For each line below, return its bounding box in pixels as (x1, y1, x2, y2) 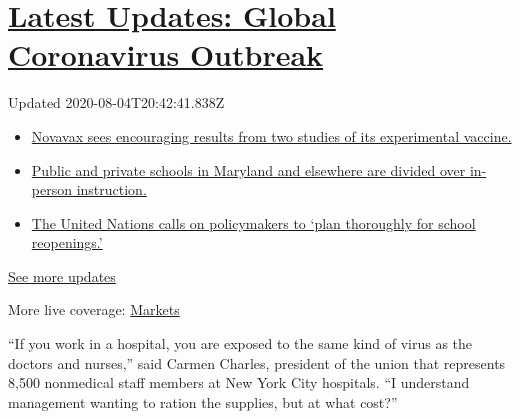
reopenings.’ (31, 232, 103, 253)
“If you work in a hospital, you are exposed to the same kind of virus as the (8, 333, 473, 354)
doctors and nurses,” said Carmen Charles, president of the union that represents (8, 352, 506, 373)
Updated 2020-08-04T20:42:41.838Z (8, 92, 225, 113)
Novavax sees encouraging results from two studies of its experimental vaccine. (31, 125, 512, 146)
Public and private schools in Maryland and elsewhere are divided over (31, 159, 466, 180)
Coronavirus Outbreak (8, 34, 324, 75)
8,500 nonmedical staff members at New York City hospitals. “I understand (8, 372, 470, 393)
